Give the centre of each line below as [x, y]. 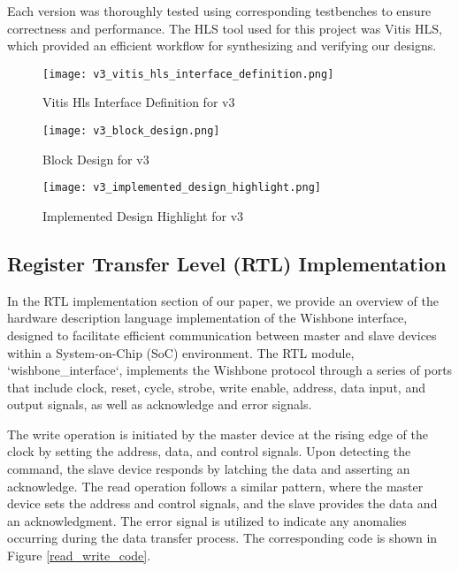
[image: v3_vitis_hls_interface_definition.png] [188, 74]
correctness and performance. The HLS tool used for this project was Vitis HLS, [225, 28]
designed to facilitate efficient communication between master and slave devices [222, 335]
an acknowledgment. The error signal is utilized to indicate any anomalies [207, 520]
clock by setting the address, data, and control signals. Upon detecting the [209, 451]
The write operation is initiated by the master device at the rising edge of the [218, 434]
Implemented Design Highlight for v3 [143, 215]
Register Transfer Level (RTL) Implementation [227, 263]
